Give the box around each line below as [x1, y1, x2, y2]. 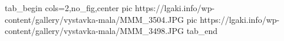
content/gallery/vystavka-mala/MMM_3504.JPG [5, 13, 184, 25]
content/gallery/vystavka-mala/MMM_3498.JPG [5, 25, 184, 37]
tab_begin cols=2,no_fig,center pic [5, 2, 133, 13]
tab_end [186, 25, 218, 37]
